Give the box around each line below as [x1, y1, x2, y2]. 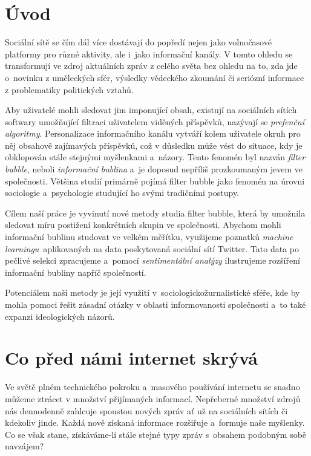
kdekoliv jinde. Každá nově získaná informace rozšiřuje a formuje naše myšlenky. [5, 416, 305, 429]
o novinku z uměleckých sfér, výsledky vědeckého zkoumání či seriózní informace [5, 71, 304, 83]
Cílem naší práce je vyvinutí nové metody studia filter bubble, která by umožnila [5, 206, 306, 219]
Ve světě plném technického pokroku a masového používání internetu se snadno [5, 380, 300, 393]
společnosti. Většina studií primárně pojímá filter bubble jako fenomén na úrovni [5, 174, 305, 187]
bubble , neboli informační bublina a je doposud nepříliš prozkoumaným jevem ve [5, 163, 303, 175]
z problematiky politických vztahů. [5, 83, 134, 96]
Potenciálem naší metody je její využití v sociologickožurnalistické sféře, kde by [5, 286, 300, 299]
